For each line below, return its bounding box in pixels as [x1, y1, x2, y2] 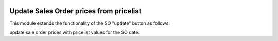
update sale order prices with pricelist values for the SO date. [9, 29, 140, 35]
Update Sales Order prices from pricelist [9, 7, 142, 15]
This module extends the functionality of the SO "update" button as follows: [9, 20, 170, 26]
